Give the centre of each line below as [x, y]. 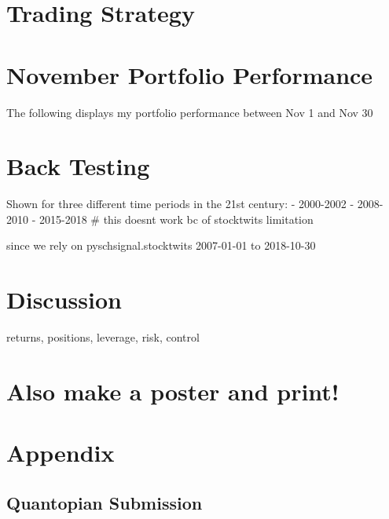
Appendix [61, 453]
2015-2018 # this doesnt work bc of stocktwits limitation [176, 219]
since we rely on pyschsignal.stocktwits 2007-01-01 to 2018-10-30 [161, 245]
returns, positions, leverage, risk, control [103, 337]
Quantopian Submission [105, 502]
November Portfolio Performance [190, 74]
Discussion [64, 300]
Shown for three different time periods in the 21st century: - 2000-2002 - [180, 204]
